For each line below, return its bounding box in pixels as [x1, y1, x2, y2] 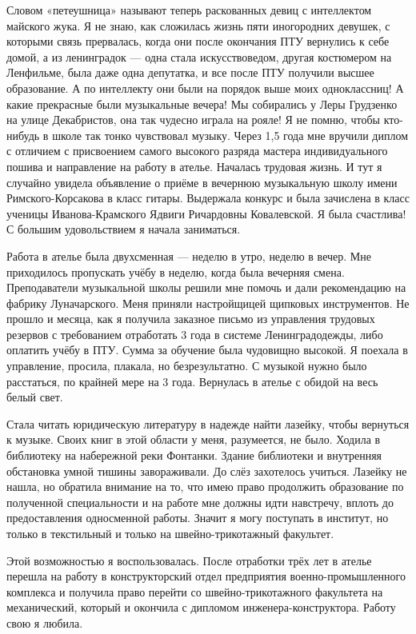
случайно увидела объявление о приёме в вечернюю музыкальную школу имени [6, 173, 398, 190]
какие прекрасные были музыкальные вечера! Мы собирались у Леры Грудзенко [6, 95, 398, 112]
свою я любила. [6, 614, 83, 631]
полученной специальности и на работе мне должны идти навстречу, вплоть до [6, 493, 394, 510]
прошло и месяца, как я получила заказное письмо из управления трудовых [6, 310, 375, 327]
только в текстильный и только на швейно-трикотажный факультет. [6, 525, 334, 541]
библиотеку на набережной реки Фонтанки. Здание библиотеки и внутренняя [6, 447, 382, 464]
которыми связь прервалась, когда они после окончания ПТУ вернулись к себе [6, 33, 390, 50]
